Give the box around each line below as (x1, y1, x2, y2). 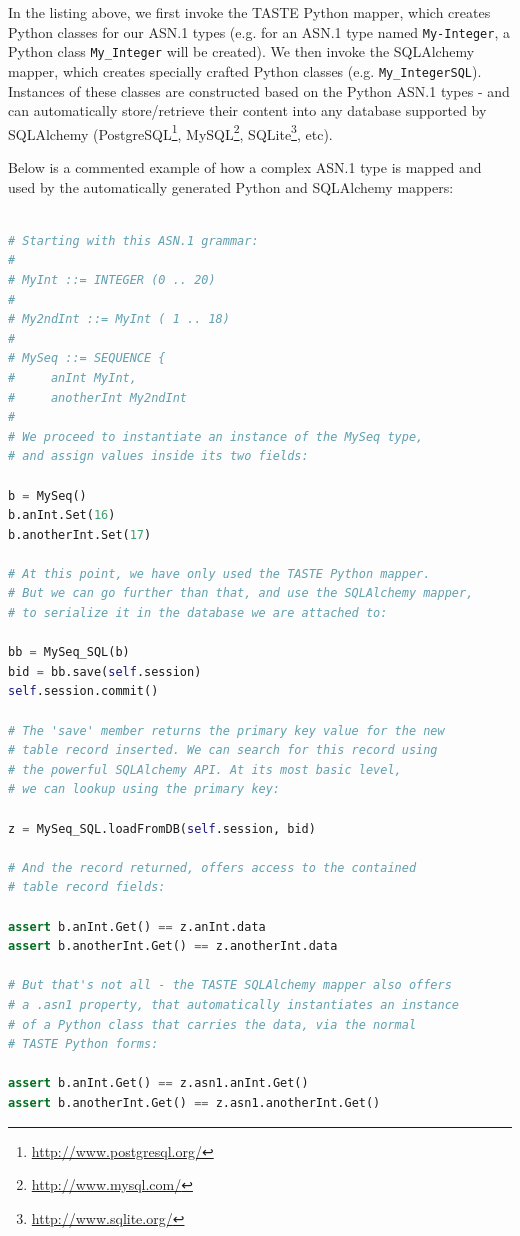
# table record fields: (8, 880, 166, 895)
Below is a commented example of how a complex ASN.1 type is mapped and (8, 157, 482, 177)
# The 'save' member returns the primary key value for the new (8, 723, 445, 738)
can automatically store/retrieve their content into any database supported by (8, 100, 487, 121)
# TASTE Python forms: (8, 1037, 159, 1052)
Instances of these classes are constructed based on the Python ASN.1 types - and (8, 80, 510, 101)
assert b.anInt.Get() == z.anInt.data (8, 919, 266, 934)
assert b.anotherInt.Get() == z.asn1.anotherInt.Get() (8, 1095, 381, 1110)
